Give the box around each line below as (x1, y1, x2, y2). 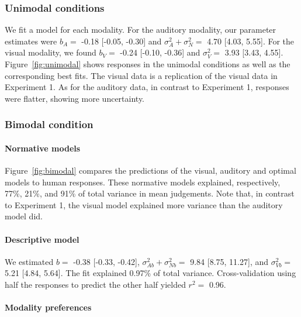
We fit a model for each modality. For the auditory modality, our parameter (5, 23, 276, 36)
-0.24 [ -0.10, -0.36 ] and (120, 46, 200, 58)
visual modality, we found (5, 46, 96, 58)
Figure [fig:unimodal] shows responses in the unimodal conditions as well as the (5, 58, 290, 70)
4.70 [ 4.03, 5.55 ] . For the (207, 35, 295, 47)
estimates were (5, 35, 57, 47)
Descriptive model (5, 233, 79, 245)
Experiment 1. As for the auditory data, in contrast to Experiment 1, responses (5, 81, 289, 93)
